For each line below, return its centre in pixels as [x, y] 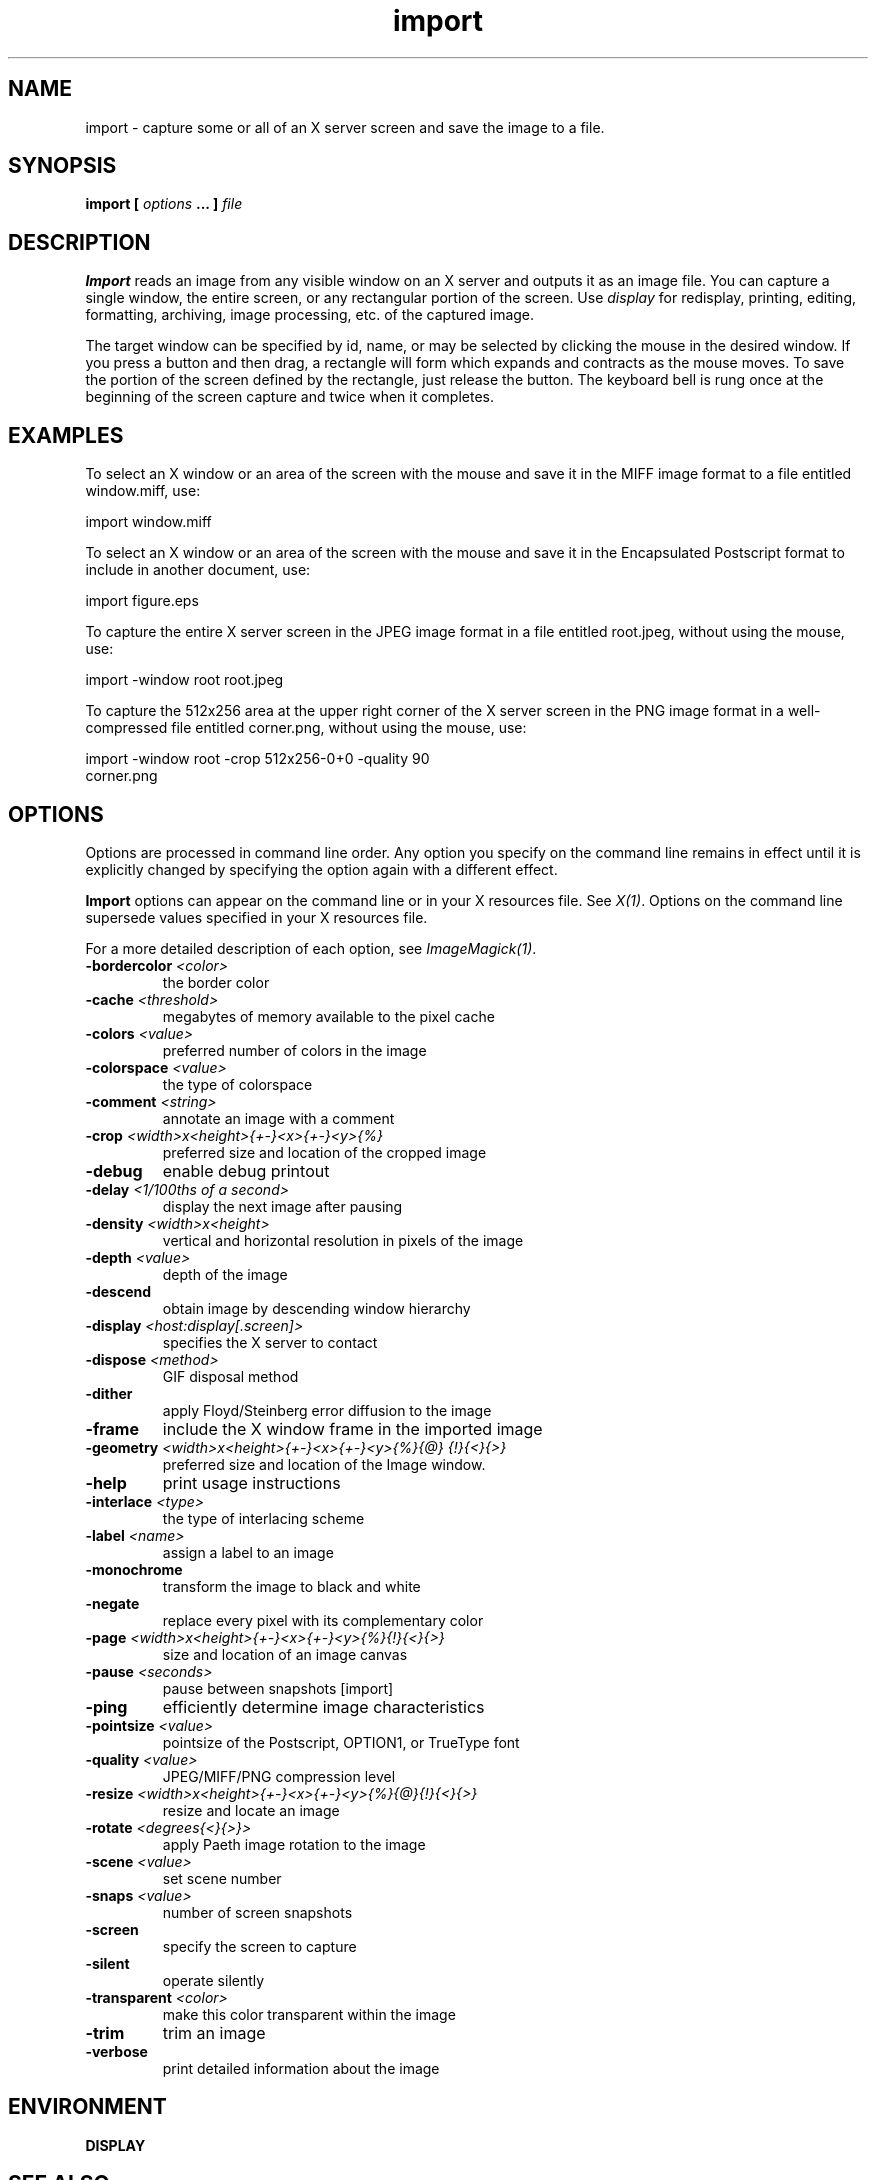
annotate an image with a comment [278, 1118]
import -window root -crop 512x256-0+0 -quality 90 [257, 759]
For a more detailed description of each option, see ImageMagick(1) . [311, 948]
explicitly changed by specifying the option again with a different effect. [321, 869]
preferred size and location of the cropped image [324, 1152]
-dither [109, 1393]
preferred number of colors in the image [294, 1050]
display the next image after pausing [282, 1206]
